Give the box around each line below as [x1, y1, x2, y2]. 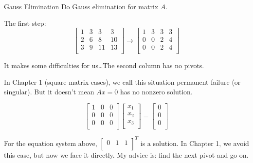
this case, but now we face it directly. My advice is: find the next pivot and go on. [4, 149, 249, 160]
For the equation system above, [4, 138, 97, 148]
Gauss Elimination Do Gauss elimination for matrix [4, 1, 159, 11]
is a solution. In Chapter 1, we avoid [140, 138, 249, 148]
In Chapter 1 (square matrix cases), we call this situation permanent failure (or [4, 76, 241, 87]
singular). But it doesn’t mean [4, 86, 94, 96]
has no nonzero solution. [120, 86, 193, 96]
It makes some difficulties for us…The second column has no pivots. [4, 60, 204, 71]
